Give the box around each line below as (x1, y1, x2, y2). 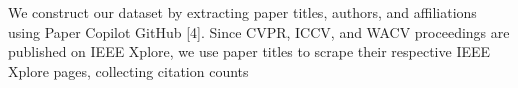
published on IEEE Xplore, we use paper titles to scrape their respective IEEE (8, 41, 491, 62)
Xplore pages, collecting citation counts (8, 60, 249, 81)
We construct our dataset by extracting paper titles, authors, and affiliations (8, 2, 477, 22)
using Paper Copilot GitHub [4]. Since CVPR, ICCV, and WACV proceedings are (8, 21, 510, 42)
